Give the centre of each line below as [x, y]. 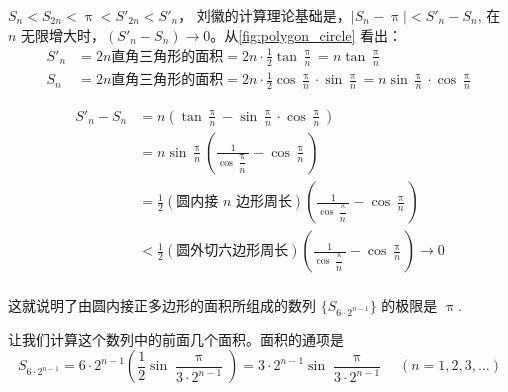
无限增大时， [63, 34]
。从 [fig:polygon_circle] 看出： [306, 34]
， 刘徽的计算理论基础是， [264, 15]
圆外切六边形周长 [232, 251]
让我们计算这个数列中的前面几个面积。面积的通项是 [176, 338]
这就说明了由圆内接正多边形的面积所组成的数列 [162, 305]
